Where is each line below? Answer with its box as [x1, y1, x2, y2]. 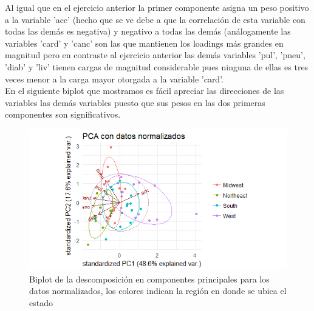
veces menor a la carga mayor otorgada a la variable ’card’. [5, 72, 224, 85]
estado [29, 296, 53, 309]
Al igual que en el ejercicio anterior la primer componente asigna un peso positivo [5, 1, 309, 13]
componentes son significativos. [5, 108, 121, 121]
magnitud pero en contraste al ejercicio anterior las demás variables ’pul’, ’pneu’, [5, 48, 305, 61]
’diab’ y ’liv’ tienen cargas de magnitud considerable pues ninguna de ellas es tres [5, 60, 309, 73]
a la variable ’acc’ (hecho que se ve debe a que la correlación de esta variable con [5, 13, 305, 25]
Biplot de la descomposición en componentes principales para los [29, 272, 270, 285]
